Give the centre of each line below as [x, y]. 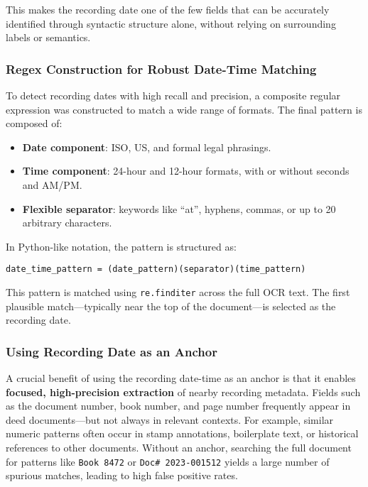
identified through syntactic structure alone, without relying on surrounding [171, 23]
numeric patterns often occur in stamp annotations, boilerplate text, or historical [182, 433]
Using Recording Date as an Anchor [112, 351]
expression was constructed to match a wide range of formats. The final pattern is [184, 109]
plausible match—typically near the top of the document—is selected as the [171, 306]
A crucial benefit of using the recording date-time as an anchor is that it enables [181, 378]
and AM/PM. [52, 184]
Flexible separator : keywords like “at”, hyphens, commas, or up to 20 [179, 208]
